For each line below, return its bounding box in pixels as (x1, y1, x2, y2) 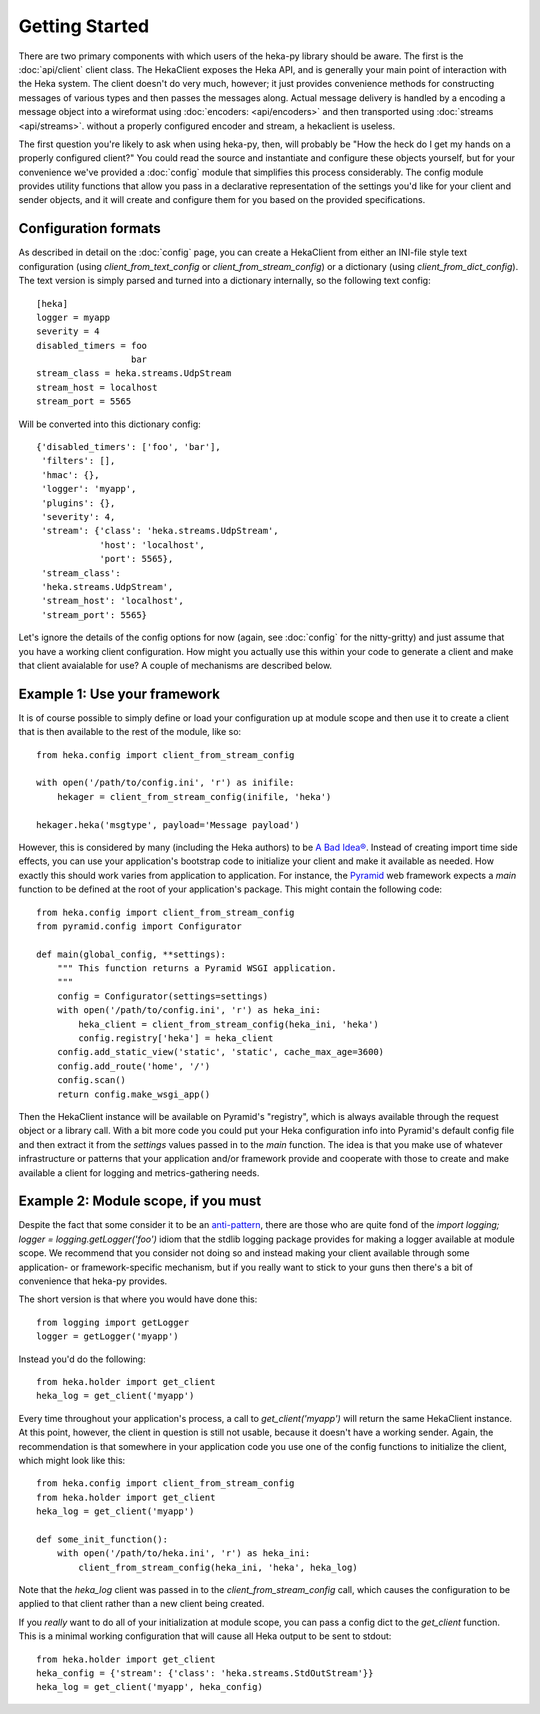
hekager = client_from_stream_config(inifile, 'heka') (56, 791, 332, 802)
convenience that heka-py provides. (18, 1275, 168, 1287)
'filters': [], (41, 455, 116, 467)
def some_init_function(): (36, 1533, 169, 1545)
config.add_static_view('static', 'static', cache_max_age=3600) (56, 1046, 385, 1058)
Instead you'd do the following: (18, 1353, 146, 1365)
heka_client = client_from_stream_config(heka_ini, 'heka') (78, 1018, 379, 1030)
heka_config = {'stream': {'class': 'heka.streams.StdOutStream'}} (36, 1667, 374, 1679)
